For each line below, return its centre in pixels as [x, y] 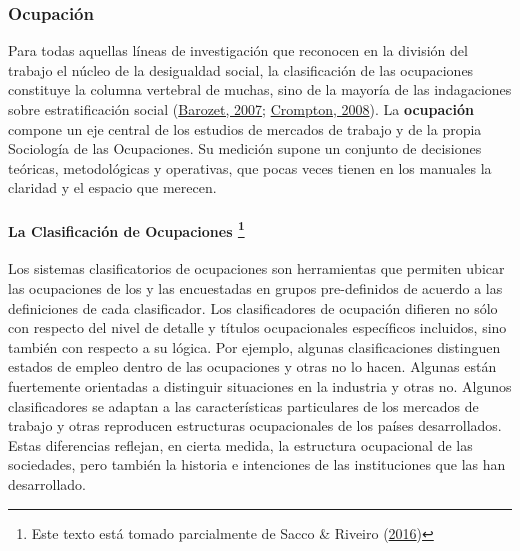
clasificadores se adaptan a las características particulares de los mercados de [243, 405]
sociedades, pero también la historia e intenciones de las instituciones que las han [257, 464]
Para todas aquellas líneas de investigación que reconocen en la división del [238, 50]
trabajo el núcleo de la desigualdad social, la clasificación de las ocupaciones [241, 69]
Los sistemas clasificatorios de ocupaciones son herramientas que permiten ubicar [256, 268]
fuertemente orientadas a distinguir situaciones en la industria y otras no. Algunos [260, 385]
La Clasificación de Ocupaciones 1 [126, 229]
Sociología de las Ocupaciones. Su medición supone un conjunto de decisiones [245, 148]
